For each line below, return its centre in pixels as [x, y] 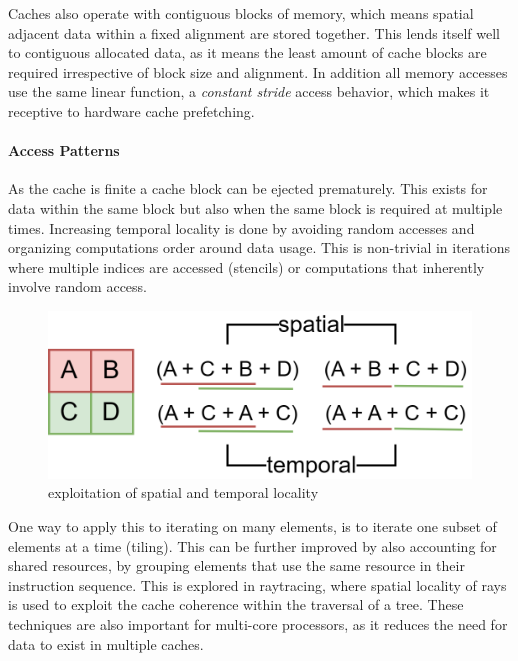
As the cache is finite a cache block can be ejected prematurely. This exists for [248, 188]
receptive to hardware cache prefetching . [131, 110]
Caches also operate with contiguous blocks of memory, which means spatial [241, 13]
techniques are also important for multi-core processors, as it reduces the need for [258, 623]
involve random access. [78, 286]
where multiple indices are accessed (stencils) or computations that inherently [246, 266]
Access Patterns [64, 150]
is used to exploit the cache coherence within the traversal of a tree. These [236, 604]
